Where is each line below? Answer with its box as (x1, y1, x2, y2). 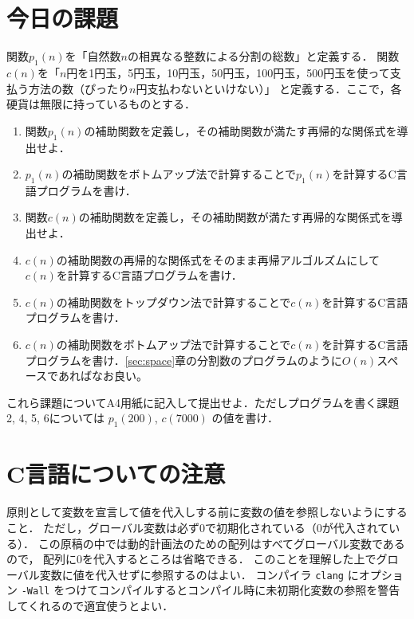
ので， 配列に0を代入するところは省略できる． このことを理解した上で (6, 550, 377, 567)
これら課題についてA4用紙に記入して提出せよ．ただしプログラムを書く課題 (6, 394, 400, 410)
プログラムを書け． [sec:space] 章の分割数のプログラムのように (25, 351, 342, 368)
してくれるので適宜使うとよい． (6, 597, 174, 614)
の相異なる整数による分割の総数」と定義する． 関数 (128, 48, 400, 65)
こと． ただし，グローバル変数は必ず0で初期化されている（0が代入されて (6, 519, 389, 535)
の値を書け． (211, 409, 278, 426)
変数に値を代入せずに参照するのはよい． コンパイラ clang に (39, 566, 359, 582)
